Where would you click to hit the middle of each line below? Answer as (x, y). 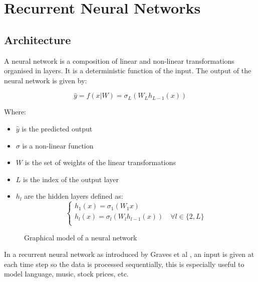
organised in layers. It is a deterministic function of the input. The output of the (128, 70)
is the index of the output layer (71, 179)
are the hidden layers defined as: (74, 196)
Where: (15, 112)
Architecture (38, 39)
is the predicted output (57, 128)
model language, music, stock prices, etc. (66, 274)
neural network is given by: (46, 80)
